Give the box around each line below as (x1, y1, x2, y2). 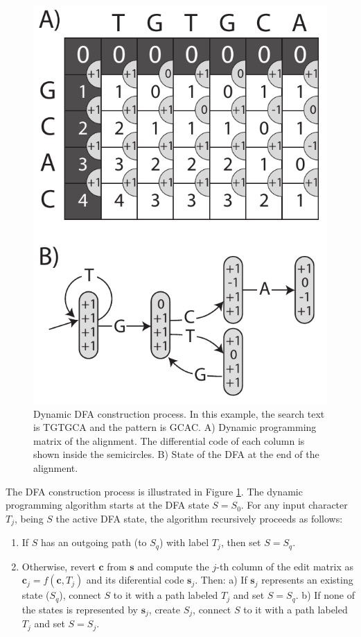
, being (15, 511, 44, 525)
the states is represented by (21, 602, 138, 616)
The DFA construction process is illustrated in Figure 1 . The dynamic (6, 484, 303, 498)
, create (148, 602, 180, 616)
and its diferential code (86, 572, 184, 587)
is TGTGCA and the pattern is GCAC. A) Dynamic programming (33, 420, 317, 434)
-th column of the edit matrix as (216, 559, 353, 573)
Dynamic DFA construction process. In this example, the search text (33, 406, 325, 421)
